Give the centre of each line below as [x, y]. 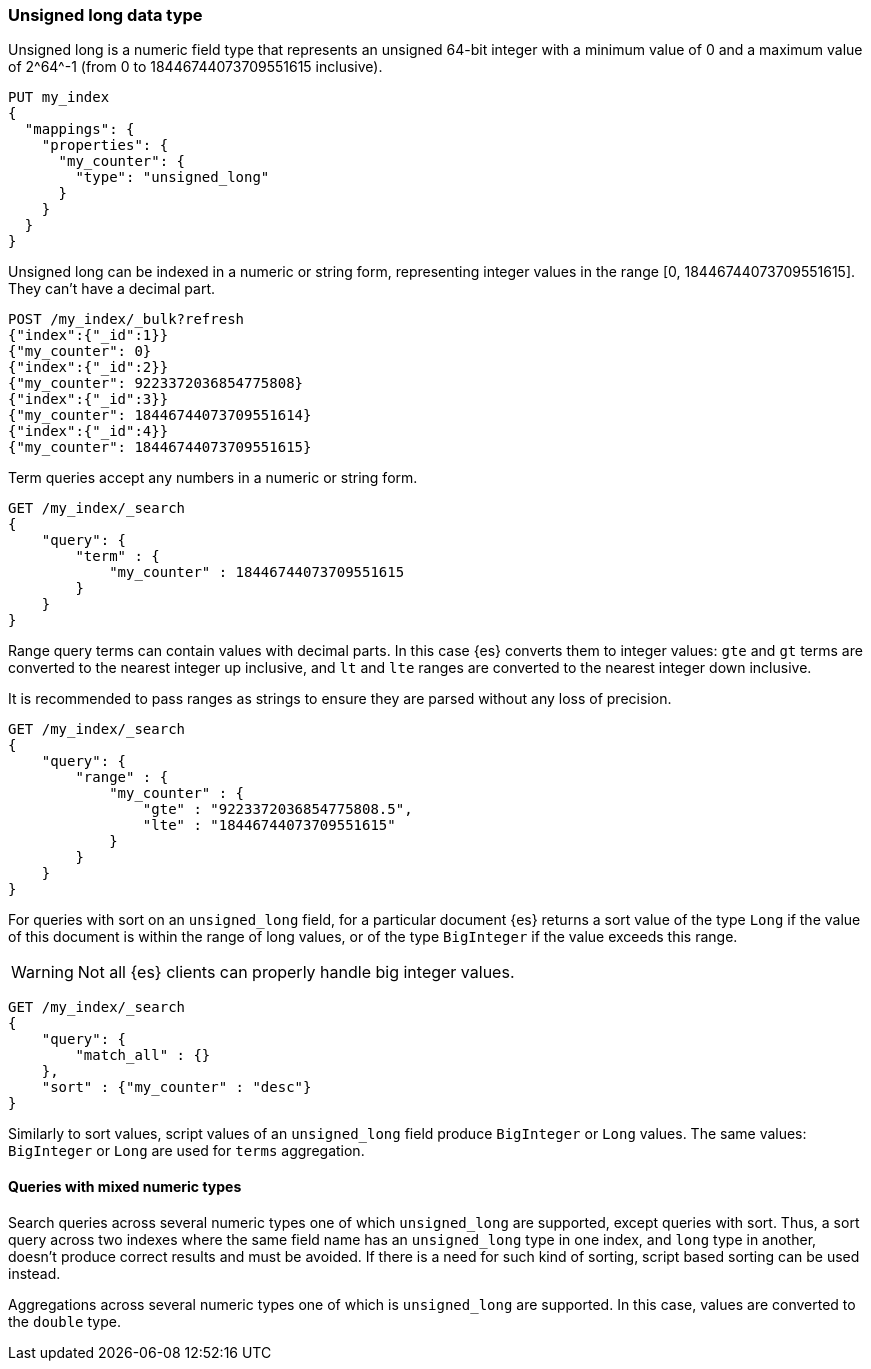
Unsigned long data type [105, 15]
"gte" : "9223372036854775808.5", [277, 809]
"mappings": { [79, 129]
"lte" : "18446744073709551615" [269, 825]
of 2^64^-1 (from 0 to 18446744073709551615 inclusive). [195, 67]
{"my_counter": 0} [80, 351]
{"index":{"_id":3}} [88, 399]
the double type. [64, 1321]
